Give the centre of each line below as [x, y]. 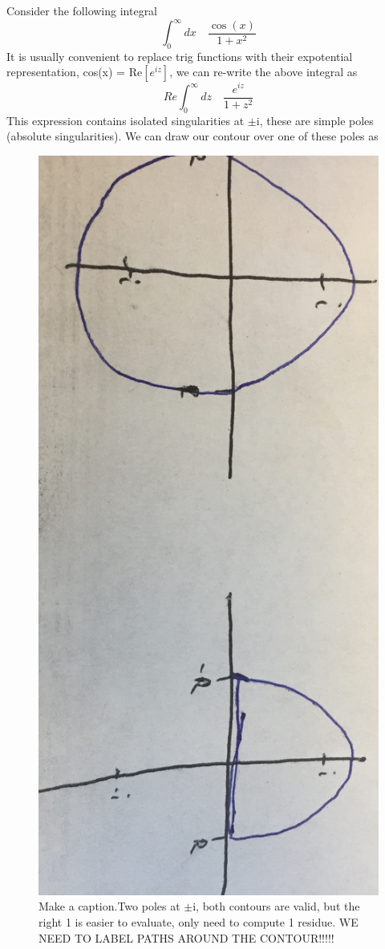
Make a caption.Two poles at [109, 906]
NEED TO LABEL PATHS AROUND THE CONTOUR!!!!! [186, 937]
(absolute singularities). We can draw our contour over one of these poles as [192, 136]
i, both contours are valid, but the [276, 906]
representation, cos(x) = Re [75, 72]
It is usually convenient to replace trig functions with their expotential [180, 56]
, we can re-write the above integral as [263, 72]
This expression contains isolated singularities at [126, 120]
